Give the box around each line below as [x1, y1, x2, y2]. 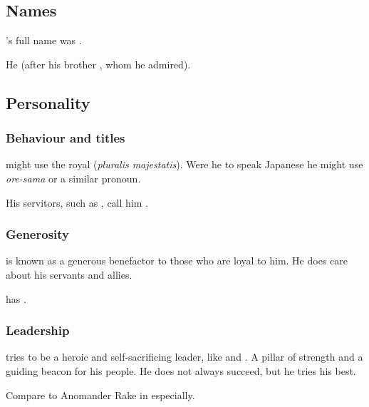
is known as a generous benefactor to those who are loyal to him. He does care [6, 253, 348, 268]
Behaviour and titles [6, 129, 125, 147]
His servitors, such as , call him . [6, 195, 148, 210]
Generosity [6, 225, 70, 243]
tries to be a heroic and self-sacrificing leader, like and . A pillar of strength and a [6, 349, 363, 364]
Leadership [6, 321, 70, 339]
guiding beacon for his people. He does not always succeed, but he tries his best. [6, 363, 356, 378]
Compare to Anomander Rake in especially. [6, 387, 195, 402]
